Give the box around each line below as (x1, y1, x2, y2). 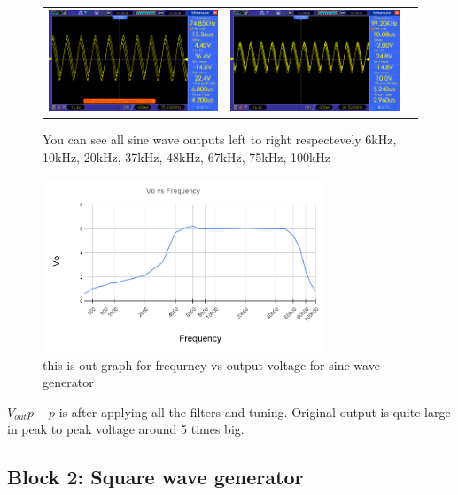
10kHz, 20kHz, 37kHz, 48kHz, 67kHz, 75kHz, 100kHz (43, 148, 331, 166)
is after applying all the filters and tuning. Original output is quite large (58, 402, 451, 421)
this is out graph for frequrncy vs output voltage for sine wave (43, 355, 380, 374)
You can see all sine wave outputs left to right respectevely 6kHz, (43, 130, 397, 149)
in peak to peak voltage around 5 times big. (7, 420, 245, 438)
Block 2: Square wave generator (7, 463, 304, 491)
